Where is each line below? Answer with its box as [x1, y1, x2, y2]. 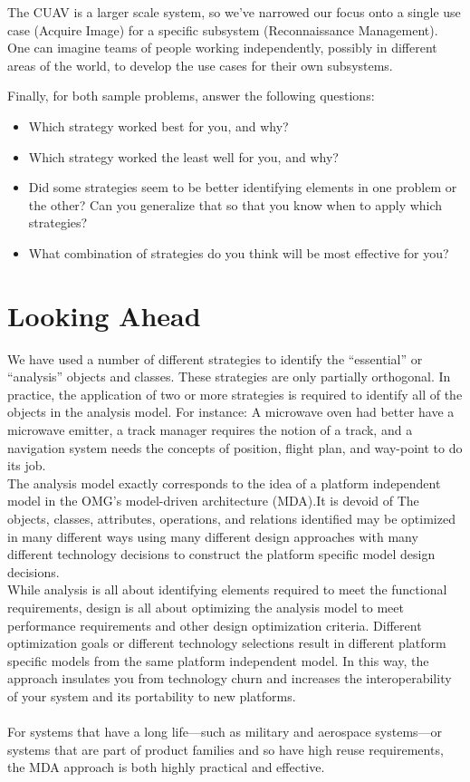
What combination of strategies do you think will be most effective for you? [28, 243, 449, 262]
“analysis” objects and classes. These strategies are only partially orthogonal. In [7, 367, 451, 386]
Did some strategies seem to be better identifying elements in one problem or [28, 178, 457, 197]
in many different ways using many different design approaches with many [7, 526, 418, 545]
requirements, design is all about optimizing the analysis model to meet [7, 597, 404, 616]
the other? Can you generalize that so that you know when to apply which [28, 195, 443, 214]
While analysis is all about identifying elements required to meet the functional [7, 580, 447, 599]
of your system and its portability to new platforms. [7, 686, 296, 705]
